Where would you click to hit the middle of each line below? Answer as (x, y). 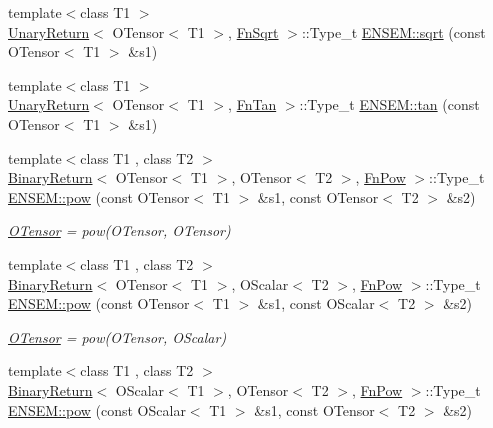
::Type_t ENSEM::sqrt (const (393, 31)
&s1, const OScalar (316, 303)
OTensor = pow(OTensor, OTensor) (119, 230)
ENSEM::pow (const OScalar (97, 409)
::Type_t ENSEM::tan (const (389, 104)
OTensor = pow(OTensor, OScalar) (117, 336)
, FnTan (252, 104)
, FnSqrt (253, 31)
